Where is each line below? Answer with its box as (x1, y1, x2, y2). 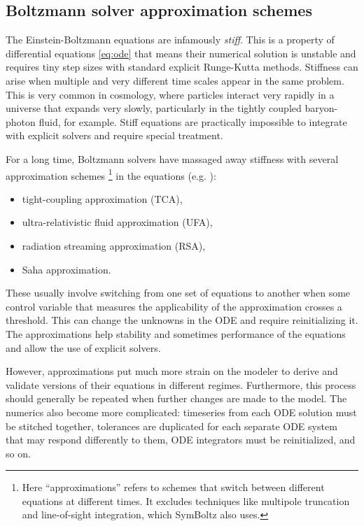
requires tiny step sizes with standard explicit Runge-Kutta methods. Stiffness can (6, 59, 358, 74)
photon (6, 114, 36, 129)
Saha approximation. (22, 262, 111, 276)
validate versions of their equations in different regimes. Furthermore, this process (6, 377, 356, 392)
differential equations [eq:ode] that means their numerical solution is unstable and (6, 45, 356, 60)
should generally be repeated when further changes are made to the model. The (6, 391, 347, 406)
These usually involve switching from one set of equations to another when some (6, 285, 351, 300)
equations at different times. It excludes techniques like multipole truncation (22, 493, 350, 508)
